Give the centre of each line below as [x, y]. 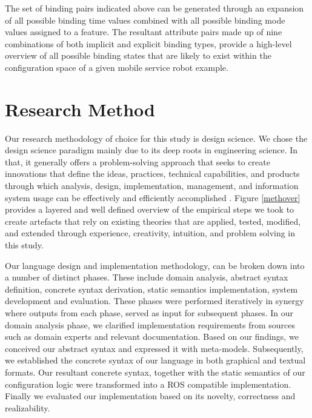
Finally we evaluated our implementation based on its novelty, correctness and [150, 396]
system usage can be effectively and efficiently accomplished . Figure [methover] [153, 197]
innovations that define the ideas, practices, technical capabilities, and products [152, 174]
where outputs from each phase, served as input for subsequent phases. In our [149, 313]
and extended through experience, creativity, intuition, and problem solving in [150, 233]
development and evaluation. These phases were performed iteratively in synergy [154, 301]
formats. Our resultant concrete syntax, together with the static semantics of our [155, 372]
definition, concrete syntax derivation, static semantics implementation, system [151, 289]
